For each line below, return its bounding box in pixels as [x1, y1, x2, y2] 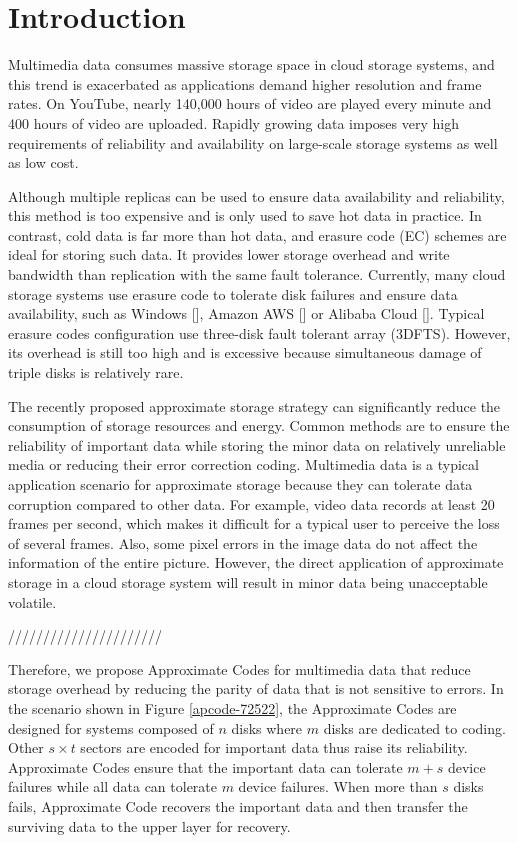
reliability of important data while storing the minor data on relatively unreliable [8, 434, 506, 455]
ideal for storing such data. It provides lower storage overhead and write [8, 244, 450, 265]
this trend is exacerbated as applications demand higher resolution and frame [8, 73, 482, 94]
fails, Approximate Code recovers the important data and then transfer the [8, 795, 468, 816]
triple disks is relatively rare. [8, 362, 184, 383]
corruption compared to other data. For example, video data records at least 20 [8, 493, 495, 514]
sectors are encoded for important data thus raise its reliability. [80, 737, 468, 758]
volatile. [8, 591, 57, 612]
